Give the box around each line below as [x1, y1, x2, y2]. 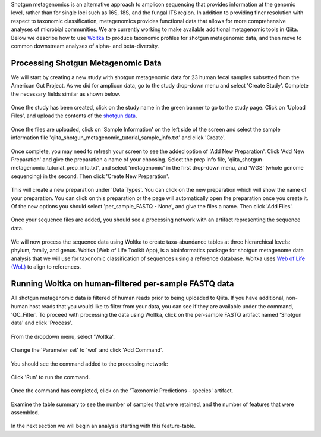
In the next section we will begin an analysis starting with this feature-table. [11, 423, 196, 430]
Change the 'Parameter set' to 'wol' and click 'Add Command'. [11, 347, 163, 354]
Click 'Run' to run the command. [11, 373, 90, 380]
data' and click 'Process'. [11, 319, 73, 327]
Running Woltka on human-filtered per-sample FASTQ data [11, 279, 234, 289]
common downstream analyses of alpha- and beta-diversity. [11, 42, 159, 49]
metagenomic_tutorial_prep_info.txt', [11, 164, 100, 171]
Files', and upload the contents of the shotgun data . [11, 112, 137, 119]
